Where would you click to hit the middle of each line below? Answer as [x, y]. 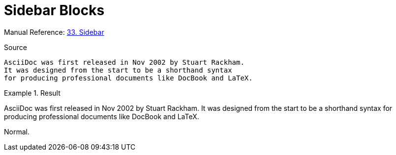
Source [15, 47]
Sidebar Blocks [54, 10]
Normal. [17, 131]
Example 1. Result [32, 93]
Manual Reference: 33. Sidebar [54, 32]
